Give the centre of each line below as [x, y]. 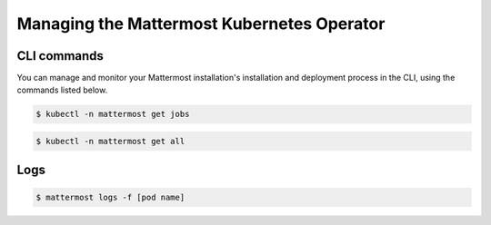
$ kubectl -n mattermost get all [110, 142]
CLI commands [60, 56]
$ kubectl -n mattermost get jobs [113, 114]
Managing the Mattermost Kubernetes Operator [201, 24]
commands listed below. [62, 90]
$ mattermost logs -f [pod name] [110, 197]
